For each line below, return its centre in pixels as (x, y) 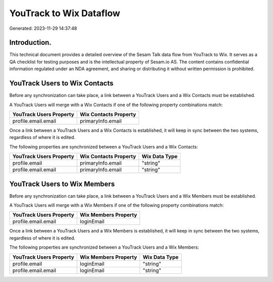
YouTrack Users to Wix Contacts (61, 83)
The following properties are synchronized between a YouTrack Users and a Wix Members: (104, 247)
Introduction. (30, 43)
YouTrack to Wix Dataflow (65, 13)
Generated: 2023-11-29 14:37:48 (43, 28)
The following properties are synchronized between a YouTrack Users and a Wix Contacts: (104, 147)
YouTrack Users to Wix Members (62, 184)
